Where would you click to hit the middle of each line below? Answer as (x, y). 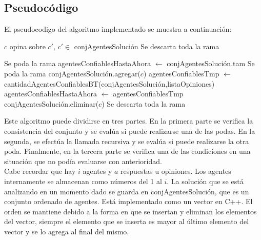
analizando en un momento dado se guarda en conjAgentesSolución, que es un (127, 191)
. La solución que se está (205, 181)
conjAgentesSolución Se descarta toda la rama (147, 46)
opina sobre (27, 46)
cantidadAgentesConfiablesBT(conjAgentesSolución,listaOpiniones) (109, 83)
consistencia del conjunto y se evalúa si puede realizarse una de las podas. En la (130, 131)
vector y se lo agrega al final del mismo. (67, 231)
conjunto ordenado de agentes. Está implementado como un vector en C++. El (128, 201)
